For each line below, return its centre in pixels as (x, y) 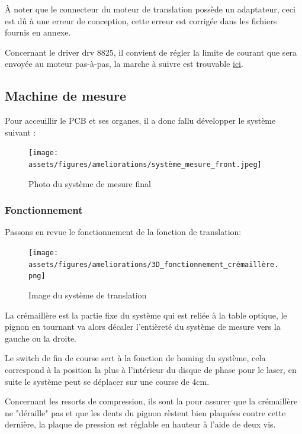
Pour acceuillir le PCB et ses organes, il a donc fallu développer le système (140, 120)
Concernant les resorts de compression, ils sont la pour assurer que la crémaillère (151, 401)
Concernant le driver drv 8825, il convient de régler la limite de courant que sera (151, 52)
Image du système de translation (88, 295)
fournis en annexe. (38, 32)
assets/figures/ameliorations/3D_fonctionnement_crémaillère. (154, 264)
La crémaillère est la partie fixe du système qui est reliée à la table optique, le (146, 315)
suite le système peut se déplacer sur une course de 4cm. (107, 381)
